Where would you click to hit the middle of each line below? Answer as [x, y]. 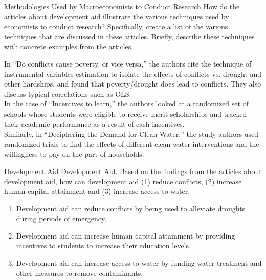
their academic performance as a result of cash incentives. [94, 124]
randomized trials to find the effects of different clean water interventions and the [132, 144]
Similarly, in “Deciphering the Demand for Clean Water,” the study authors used [131, 134]
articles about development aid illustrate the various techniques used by [117, 16]
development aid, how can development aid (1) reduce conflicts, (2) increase [123, 181]
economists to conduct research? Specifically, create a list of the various [116, 26]
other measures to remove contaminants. [80, 273]
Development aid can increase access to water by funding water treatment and [139, 263]
